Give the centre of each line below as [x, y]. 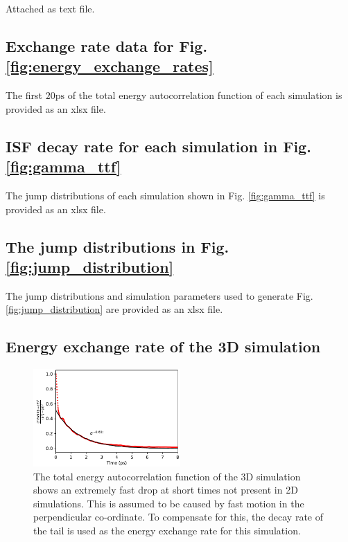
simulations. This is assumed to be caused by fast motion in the [169, 503]
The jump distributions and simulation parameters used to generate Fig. [159, 295]
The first [24, 95]
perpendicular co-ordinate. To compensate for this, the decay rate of [179, 517]
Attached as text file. [50, 8]
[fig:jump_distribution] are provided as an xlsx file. [114, 309]
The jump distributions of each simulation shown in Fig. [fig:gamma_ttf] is [165, 195]
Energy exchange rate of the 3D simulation [163, 346]
